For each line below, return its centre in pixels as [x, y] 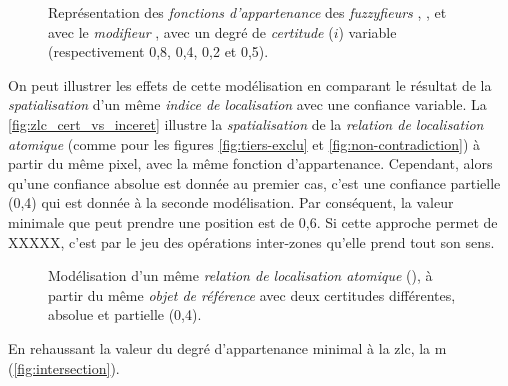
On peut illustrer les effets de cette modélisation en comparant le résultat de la [250, 84]
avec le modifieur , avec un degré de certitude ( [191, 31]
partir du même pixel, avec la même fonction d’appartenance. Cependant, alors [250, 163]
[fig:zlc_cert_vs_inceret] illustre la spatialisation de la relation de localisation [246, 123]
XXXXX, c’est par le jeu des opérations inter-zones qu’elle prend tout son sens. [251, 241]
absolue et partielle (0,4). [125, 314]
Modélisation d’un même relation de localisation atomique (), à [240, 275]
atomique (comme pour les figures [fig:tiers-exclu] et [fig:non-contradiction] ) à [244, 143]
